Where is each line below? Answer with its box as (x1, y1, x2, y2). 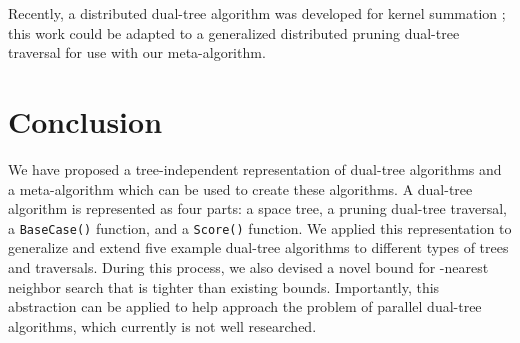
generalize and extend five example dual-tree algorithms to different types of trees (8, 237, 509, 258)
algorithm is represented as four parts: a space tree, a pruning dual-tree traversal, (8, 198, 508, 219)
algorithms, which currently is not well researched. (8, 315, 317, 336)
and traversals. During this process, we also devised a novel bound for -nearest (8, 256, 489, 277)
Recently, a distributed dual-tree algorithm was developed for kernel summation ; (8, 3, 506, 23)
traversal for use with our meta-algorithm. (8, 42, 266, 63)
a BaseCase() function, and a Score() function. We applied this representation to (8, 217, 512, 238)
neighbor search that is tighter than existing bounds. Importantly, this (8, 276, 440, 297)
